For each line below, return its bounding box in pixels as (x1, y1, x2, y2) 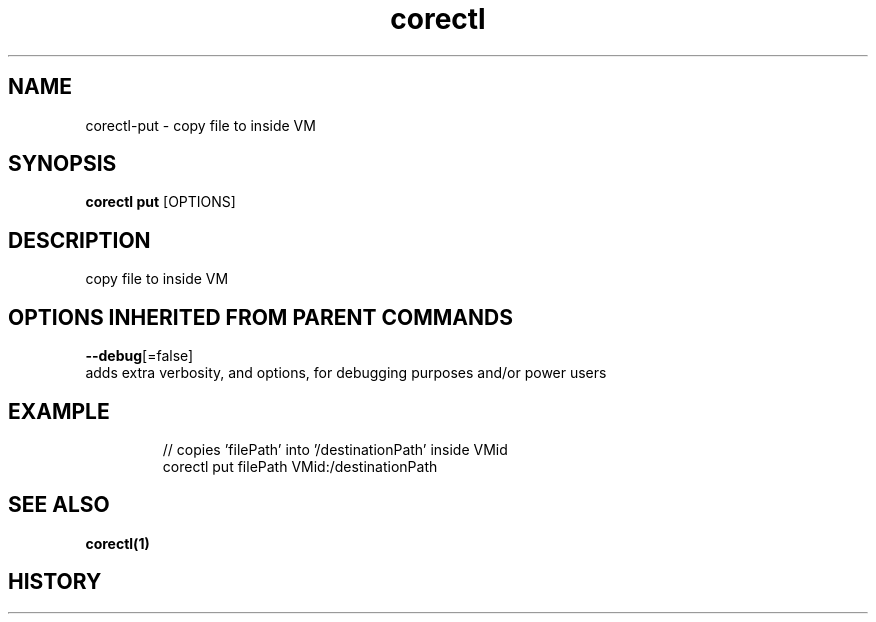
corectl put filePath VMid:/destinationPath (162, 457, 438, 475)
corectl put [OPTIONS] (85, 193, 236, 211)
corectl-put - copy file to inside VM (85, 116, 316, 134)
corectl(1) (85, 534, 150, 552)
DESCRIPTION (8, 227, 151, 253)
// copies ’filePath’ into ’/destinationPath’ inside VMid (162, 440, 508, 458)
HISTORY (8, 569, 102, 595)
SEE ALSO (8, 492, 110, 518)
